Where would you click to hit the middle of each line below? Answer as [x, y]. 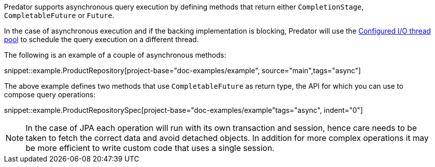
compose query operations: [50, 95]
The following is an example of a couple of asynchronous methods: [115, 55]
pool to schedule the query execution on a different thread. [101, 39]
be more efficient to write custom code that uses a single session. [150, 148]
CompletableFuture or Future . [59, 15]
